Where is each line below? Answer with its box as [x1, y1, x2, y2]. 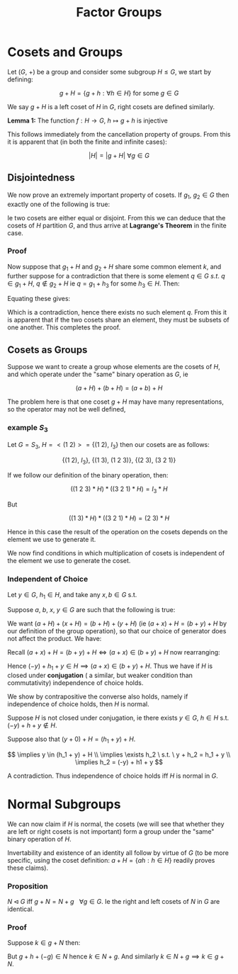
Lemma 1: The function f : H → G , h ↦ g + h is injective [7, 116, 168, 125]
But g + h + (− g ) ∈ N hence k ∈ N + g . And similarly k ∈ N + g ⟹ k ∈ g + [7, 952, 225, 961]
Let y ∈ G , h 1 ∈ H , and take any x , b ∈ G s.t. [7, 590, 137, 601]
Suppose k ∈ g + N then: [7, 939, 81, 947]
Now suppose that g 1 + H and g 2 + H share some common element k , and [7, 262, 222, 273]
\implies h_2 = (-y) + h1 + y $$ [75, 757, 163, 766]
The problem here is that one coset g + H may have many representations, [7, 397, 225, 406]
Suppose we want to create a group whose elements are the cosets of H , [7, 363, 221, 371]
